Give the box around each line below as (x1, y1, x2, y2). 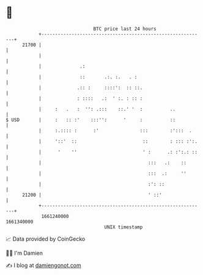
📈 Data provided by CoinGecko (6, 235, 86, 243)
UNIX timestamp (104, 224, 143, 230)
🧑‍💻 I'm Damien (6, 249, 43, 257)
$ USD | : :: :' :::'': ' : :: (6, 116, 175, 123)
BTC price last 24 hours (93, 26, 157, 32)
